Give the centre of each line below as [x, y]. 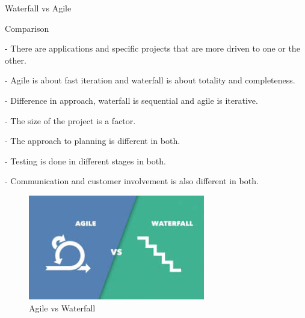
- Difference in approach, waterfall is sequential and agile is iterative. [131, 100]
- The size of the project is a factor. [70, 120]
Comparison [27, 28]
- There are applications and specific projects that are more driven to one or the [152, 48]
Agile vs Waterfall [62, 307]
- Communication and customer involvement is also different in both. [132, 181]
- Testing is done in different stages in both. [85, 160]
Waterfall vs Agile [38, 8]
